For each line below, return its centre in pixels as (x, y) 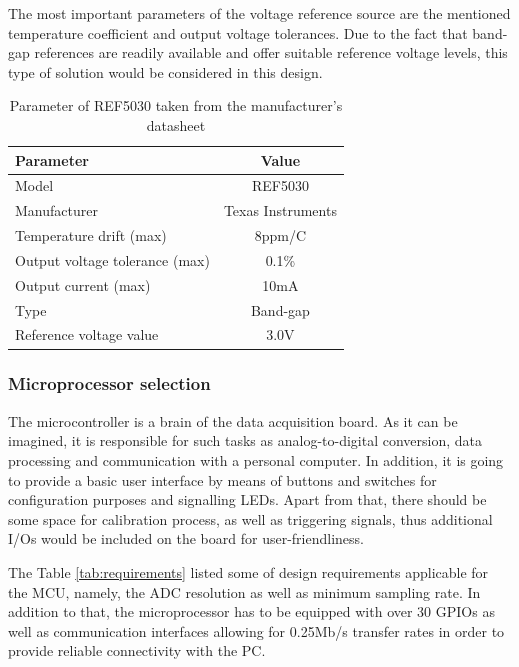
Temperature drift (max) (91, 235)
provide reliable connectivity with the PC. (137, 650)
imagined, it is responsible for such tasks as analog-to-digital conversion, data (245, 440)
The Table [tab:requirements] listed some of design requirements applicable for (248, 571)
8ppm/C (280, 235)
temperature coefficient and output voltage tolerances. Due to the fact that (238, 32)
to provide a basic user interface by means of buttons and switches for (222, 479)
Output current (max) (83, 284)
